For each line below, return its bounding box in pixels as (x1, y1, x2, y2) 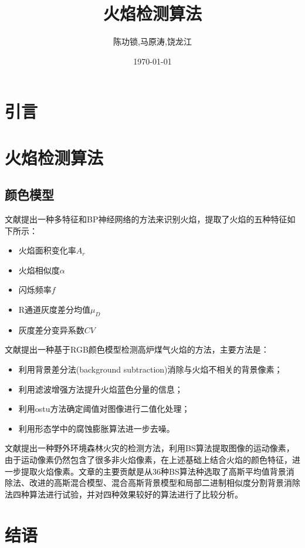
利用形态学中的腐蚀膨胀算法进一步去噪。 (18, 422, 175, 434)
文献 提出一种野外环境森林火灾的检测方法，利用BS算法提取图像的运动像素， (5, 442, 294, 454)
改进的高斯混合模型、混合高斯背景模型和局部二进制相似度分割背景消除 (29, 476, 300, 489)
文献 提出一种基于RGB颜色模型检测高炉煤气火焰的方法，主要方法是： (5, 343, 269, 356)
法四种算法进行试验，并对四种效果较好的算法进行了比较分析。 (5, 488, 243, 500)
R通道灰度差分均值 (18, 303, 91, 316)
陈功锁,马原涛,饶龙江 (113, 35, 192, 48)
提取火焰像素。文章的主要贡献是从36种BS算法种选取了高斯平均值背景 (21, 465, 286, 477)
